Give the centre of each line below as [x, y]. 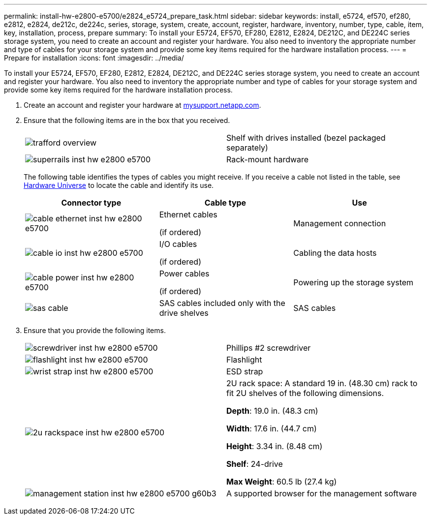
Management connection [340, 223]
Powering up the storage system [354, 282]
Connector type [91, 203]
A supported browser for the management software [322, 493]
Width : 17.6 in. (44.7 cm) [272, 428]
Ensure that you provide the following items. [95, 330]
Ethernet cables [188, 214]
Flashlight [244, 360]
